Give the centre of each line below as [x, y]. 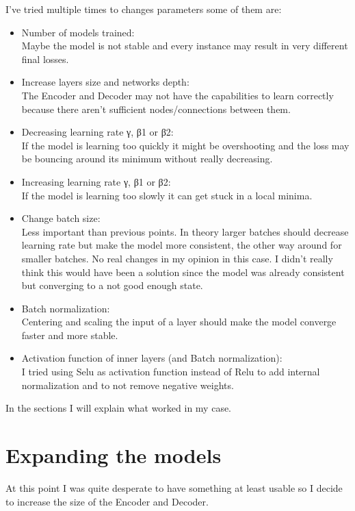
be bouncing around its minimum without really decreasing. [147, 159]
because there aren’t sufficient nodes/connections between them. [156, 109]
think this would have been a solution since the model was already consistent [183, 272]
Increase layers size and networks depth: [105, 82]
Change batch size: [61, 218]
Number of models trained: [78, 32]
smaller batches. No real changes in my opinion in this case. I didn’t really [177, 258]
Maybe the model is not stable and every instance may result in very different [185, 46]
